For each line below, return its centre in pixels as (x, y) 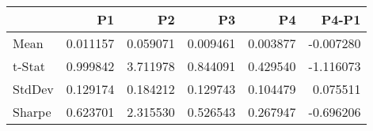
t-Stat (29, 66)
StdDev (33, 89)
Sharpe (32, 112)
